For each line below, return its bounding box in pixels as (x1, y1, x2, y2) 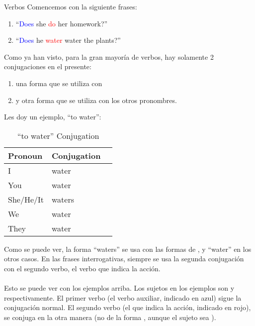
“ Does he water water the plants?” (15, 35, 121, 45)
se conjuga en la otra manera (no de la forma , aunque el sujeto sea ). (4, 312, 216, 322)
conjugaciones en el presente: (4, 61, 91, 72)
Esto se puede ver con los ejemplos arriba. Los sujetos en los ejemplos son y (4, 283, 235, 293)
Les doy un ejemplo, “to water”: (4, 111, 101, 122)
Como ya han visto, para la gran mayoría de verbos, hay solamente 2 (4, 51, 214, 62)
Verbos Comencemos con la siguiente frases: (4, 1, 137, 11)
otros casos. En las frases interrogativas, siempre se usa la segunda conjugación (4, 253, 244, 264)
